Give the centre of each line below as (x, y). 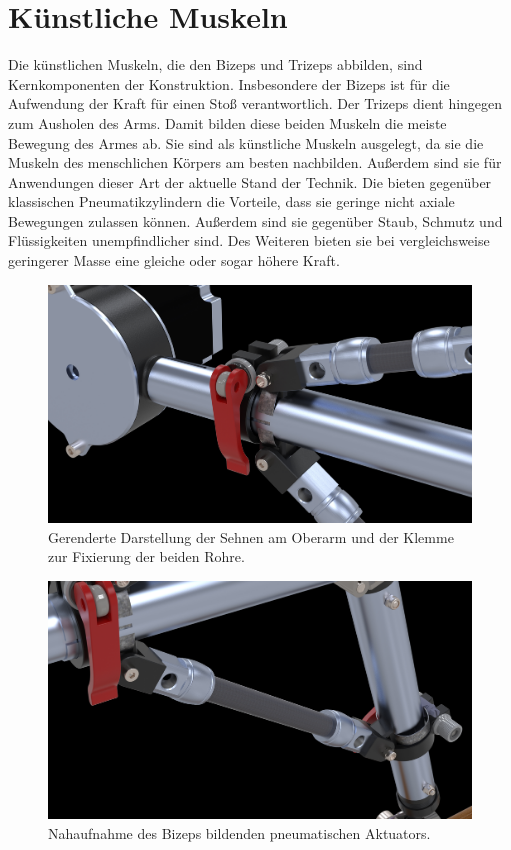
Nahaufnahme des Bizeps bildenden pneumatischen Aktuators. (239, 832)
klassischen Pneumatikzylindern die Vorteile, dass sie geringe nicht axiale (231, 201)
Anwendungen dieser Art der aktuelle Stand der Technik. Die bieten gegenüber (250, 181)
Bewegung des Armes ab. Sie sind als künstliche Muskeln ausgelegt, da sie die (246, 142)
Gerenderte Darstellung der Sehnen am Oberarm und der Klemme (251, 536)
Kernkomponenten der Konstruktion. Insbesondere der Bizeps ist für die (229, 83)
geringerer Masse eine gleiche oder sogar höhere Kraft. (174, 260)
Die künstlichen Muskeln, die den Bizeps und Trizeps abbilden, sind (215, 64)
